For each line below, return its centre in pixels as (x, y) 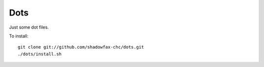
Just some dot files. (29, 27)
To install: (19, 36)
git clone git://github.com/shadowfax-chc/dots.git (81, 47)
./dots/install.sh (40, 54)
